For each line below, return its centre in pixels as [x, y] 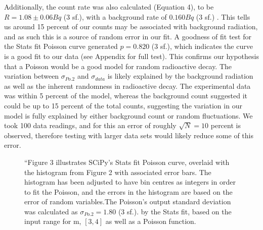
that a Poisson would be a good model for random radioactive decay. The [118, 66]
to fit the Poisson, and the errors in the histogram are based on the [128, 191]
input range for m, [53, 221]
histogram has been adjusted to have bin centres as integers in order [130, 182]
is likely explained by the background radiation [180, 76]
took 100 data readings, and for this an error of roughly [90, 125]
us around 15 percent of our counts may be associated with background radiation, [131, 26]
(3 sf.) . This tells [223, 16]
